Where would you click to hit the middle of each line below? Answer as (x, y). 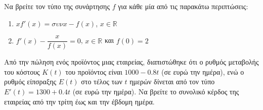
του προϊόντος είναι (94, 71)
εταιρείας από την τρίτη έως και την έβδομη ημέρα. (79, 101)
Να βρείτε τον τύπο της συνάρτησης (57, 6)
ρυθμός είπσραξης (30, 81)
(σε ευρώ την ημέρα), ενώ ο (203, 71)
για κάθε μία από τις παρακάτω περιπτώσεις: (183, 6)
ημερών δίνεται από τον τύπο (172, 81)
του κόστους (22, 71)
